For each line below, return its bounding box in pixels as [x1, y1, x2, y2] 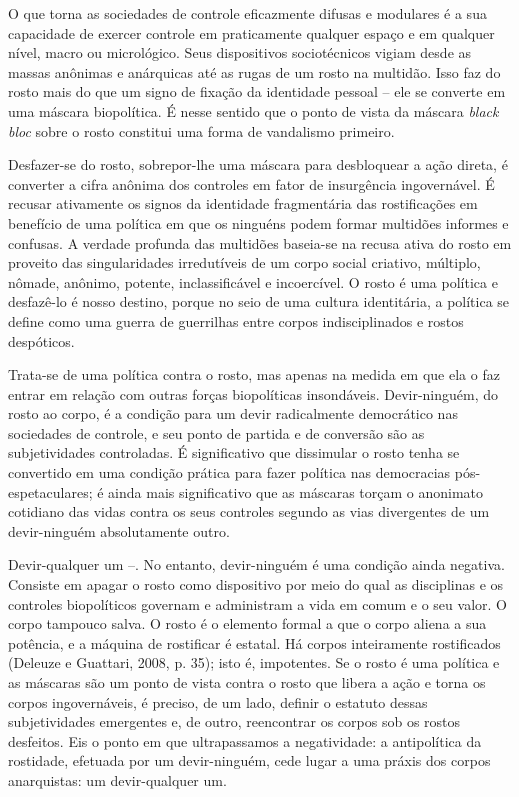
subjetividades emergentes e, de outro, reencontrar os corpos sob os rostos [8, 711, 461, 732]
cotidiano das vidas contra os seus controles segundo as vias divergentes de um [8, 501, 490, 522]
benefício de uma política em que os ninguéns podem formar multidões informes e [8, 212, 509, 233]
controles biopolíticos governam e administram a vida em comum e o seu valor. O [8, 593, 507, 614]
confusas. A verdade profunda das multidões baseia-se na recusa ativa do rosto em [8, 232, 512, 253]
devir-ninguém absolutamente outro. [8, 520, 230, 541]
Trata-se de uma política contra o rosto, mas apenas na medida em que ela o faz [8, 364, 500, 385]
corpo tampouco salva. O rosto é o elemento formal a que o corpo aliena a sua [8, 613, 487, 634]
